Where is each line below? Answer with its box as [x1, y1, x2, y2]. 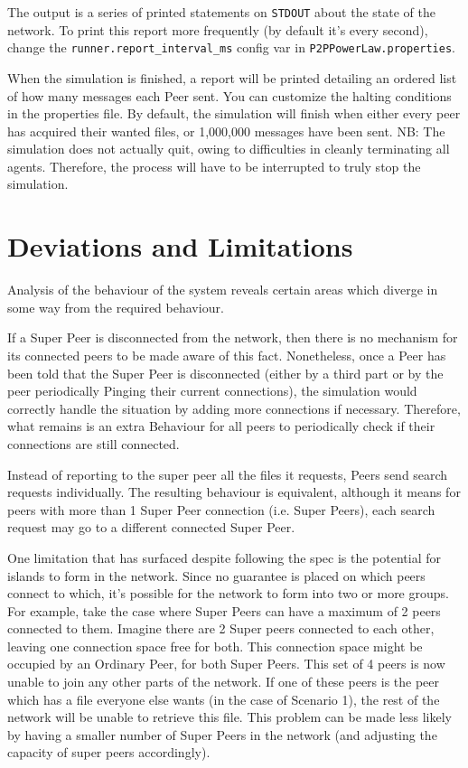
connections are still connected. [7, 434, 180, 453]
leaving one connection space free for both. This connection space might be [7, 636, 423, 655]
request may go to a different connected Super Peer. [7, 518, 295, 537]
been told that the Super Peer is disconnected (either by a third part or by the [7, 363, 444, 382]
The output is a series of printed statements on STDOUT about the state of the [7, 3, 435, 21]
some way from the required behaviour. [7, 297, 224, 316]
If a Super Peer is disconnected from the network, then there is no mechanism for [7, 328, 458, 347]
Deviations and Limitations [7, 228, 353, 265]
